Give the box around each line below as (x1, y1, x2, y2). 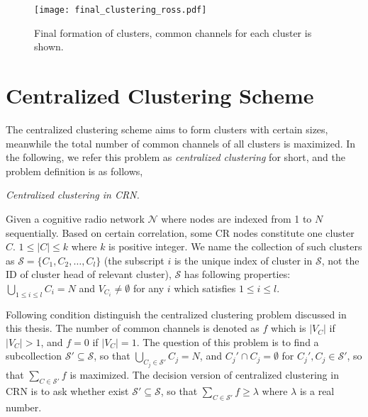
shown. (34, 39, 64, 54)
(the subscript (104, 252, 165, 267)
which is (271, 321, 306, 335)
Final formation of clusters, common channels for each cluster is (34, 25, 312, 40)
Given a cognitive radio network (6, 211, 145, 226)
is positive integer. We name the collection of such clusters (108, 239, 362, 254)
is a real (299, 383, 335, 398)
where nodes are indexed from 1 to (161, 211, 312, 226)
